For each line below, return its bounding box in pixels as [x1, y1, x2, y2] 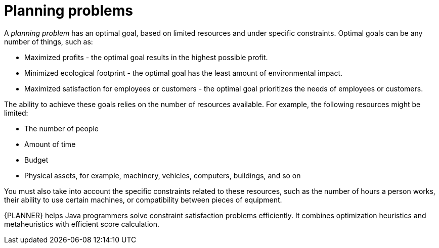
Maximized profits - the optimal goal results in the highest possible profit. [24, 53, 268, 62]
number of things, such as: [4, 37, 93, 46]
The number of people [24, 124, 99, 133]
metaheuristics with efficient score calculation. [4, 219, 159, 228]
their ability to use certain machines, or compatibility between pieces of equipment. [4, 195, 282, 204]
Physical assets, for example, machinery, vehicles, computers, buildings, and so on [24, 171, 301, 180]
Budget [24, 155, 49, 164]
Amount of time [24, 139, 76, 148]
